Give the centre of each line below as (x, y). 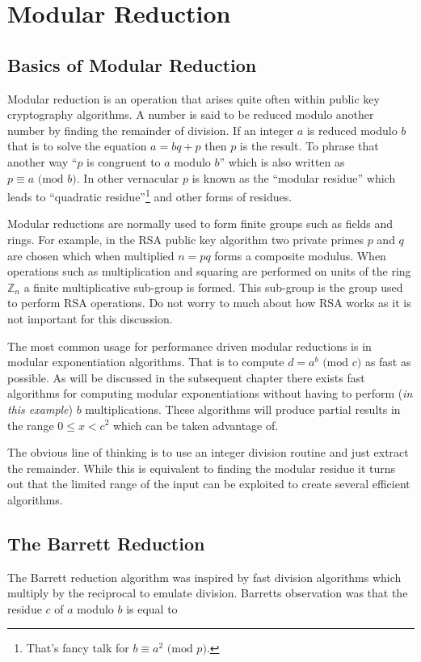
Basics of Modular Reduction (132, 64)
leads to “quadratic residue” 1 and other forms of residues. (150, 195)
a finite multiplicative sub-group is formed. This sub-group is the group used (213, 287)
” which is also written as (282, 161)
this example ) (40, 409)
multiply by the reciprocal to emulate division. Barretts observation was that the (208, 593)
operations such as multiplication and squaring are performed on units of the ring (209, 271)
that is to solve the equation (77, 146)
